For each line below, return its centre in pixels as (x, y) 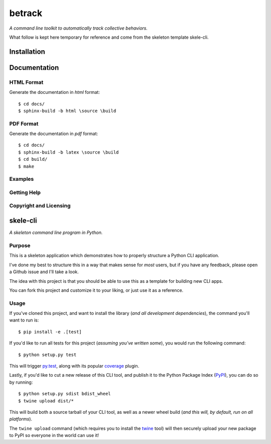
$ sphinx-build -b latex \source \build (69, 152)
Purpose (20, 245)
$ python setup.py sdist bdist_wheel (65, 394)
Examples (22, 179)
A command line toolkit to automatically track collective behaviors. (79, 28)
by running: (21, 382)
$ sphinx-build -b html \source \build (67, 111)
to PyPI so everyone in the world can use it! (54, 435)
